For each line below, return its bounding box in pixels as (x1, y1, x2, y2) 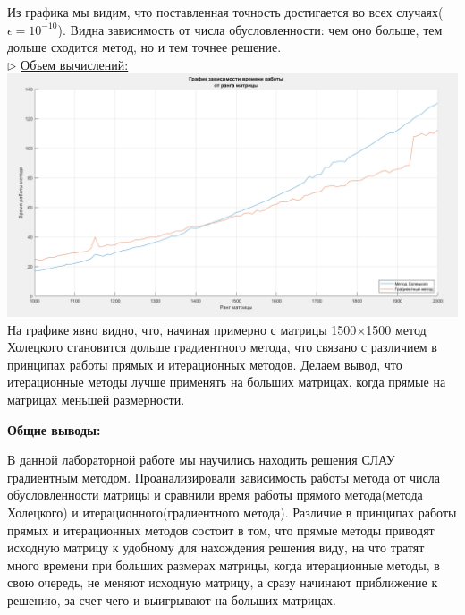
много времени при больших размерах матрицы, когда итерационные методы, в (7, 555, 440, 574)
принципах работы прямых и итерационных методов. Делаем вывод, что (7, 354, 402, 373)
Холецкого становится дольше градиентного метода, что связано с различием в (7, 337, 437, 356)
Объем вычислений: (21, 55, 129, 73)
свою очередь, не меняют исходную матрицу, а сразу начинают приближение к (7, 573, 438, 592)
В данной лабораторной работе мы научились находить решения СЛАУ (7, 450, 395, 469)
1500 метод (366, 320, 427, 338)
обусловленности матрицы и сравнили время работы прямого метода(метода (7, 485, 423, 504)
